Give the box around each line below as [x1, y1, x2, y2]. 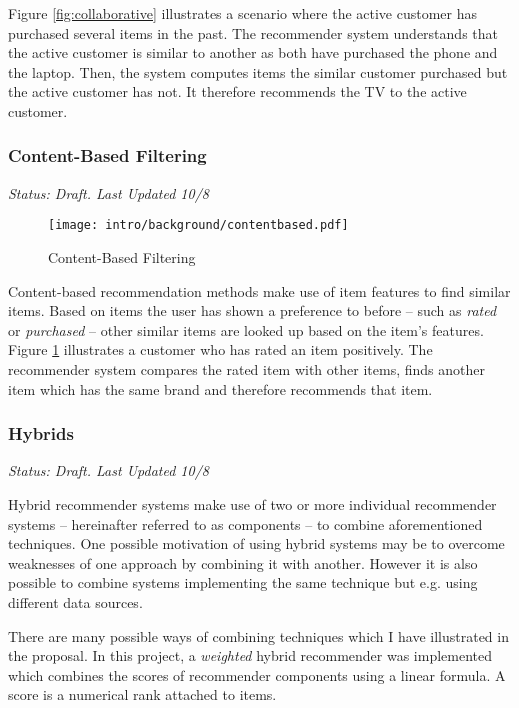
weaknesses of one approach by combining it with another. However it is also [8, 552, 478, 573]
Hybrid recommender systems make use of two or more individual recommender [8, 494, 497, 514]
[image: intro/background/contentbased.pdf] [48, 218, 349, 233]
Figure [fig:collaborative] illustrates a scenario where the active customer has [8, 3, 478, 23]
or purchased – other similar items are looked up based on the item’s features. [8, 319, 484, 340]
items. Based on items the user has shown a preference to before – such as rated [8, 300, 497, 321]
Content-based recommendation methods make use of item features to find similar [8, 280, 511, 301]
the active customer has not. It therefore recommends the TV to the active [8, 81, 467, 102]
